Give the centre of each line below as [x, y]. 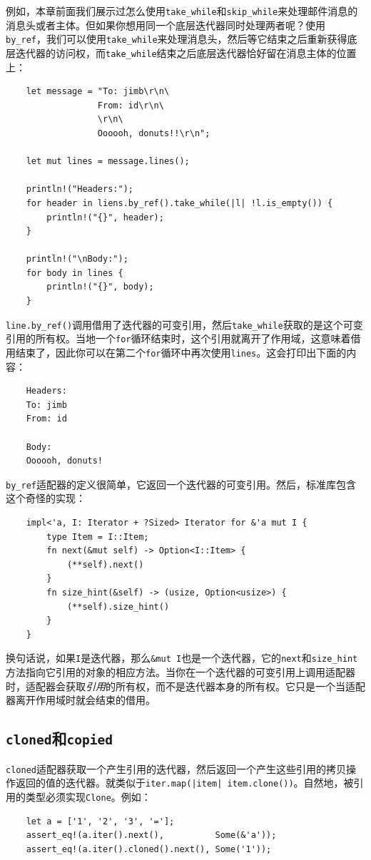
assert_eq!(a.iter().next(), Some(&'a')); [151, 835]
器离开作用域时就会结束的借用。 [81, 700]
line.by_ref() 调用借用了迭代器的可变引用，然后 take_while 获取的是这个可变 [184, 324]
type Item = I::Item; [98, 537]
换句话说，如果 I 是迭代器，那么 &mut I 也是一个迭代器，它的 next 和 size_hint [182, 658]
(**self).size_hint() [118, 606]
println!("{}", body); [100, 287]
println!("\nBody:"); [77, 259]
